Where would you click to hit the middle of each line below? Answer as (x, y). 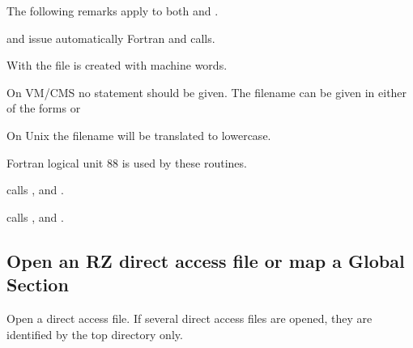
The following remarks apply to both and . (113, 11)
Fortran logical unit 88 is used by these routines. (127, 162)
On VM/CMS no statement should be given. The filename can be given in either (207, 92)
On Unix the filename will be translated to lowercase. (139, 135)
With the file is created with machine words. (117, 65)
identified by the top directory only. (95, 334)
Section (38, 284)
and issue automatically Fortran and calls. (111, 38)
